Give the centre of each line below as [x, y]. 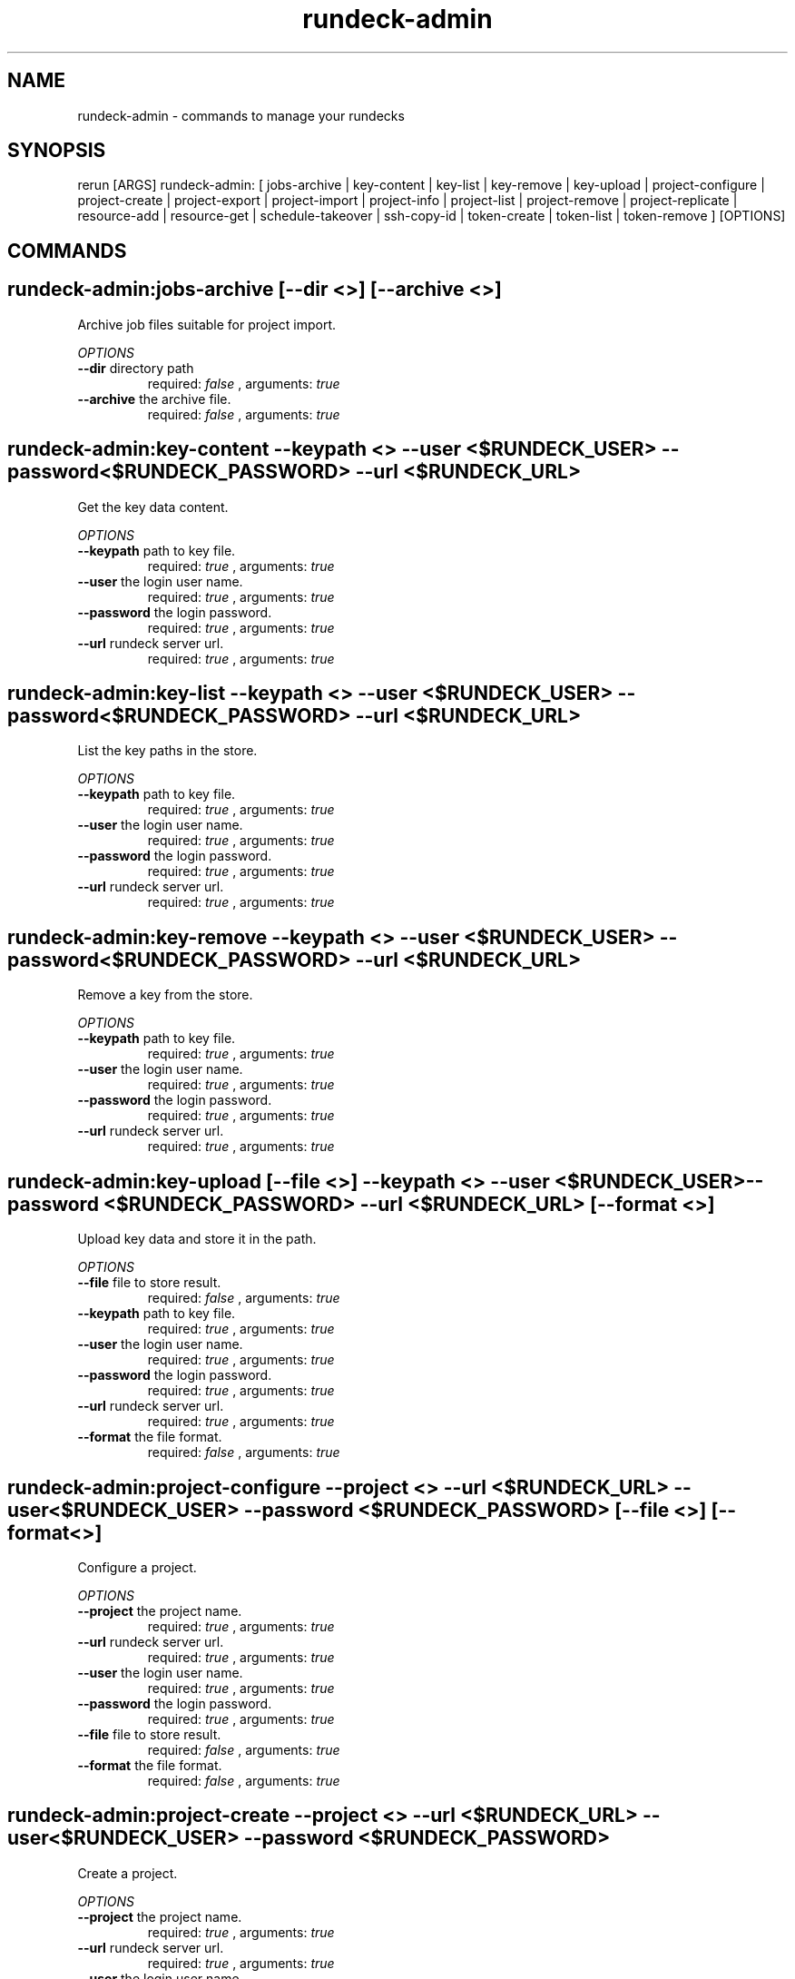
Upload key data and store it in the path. [197, 1239]
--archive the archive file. [154, 399]
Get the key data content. [153, 507]
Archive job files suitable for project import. [206, 324]
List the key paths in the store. [167, 751]
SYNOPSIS [57, 151]
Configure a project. [137, 1567]
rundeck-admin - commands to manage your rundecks [241, 115]
